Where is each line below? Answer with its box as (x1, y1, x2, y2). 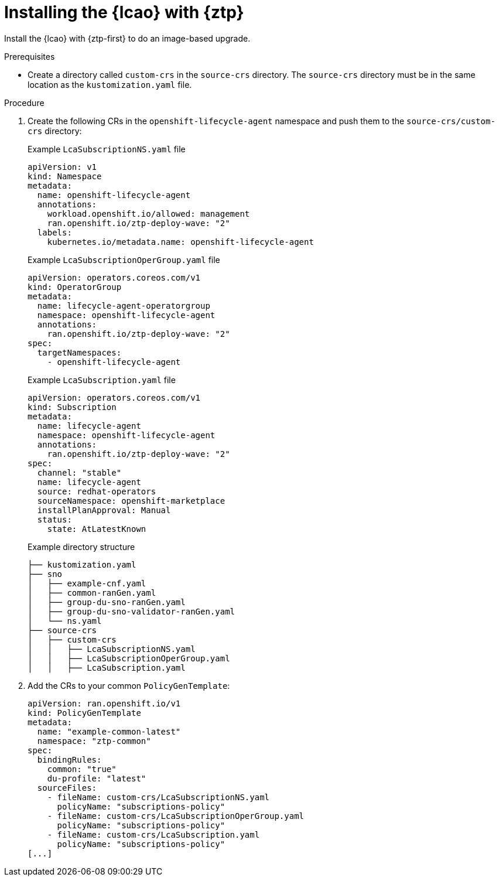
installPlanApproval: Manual (37, 505, 171, 515)
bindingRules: (37, 754, 102, 764)
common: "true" (47, 764, 117, 774)
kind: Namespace (28, 171, 102, 181)
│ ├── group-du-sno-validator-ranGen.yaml (28, 606, 235, 616)
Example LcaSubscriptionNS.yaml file (28, 144, 186, 154)
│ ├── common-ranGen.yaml (28, 588, 156, 597)
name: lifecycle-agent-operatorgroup (37, 301, 210, 310)
